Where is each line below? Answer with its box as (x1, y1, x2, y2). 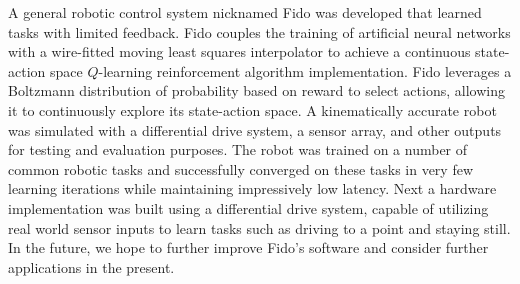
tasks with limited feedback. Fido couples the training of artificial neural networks (8, 21, 511, 42)
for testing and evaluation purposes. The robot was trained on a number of (8, 139, 468, 160)
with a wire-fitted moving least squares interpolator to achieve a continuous (8, 41, 471, 62)
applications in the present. (8, 256, 175, 277)
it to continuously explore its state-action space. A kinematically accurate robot (8, 99, 497, 120)
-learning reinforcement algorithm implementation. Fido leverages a (98, 60, 512, 81)
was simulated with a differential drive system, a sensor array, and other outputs (8, 119, 502, 140)
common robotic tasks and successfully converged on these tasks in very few (8, 158, 474, 179)
